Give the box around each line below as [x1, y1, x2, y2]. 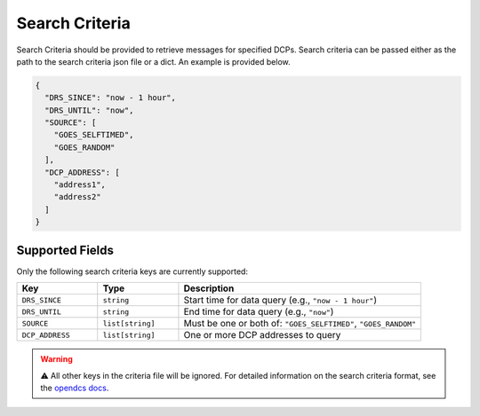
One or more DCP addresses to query [183, 329, 341, 341]
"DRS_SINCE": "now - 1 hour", [44, 93, 177, 103]
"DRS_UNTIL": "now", [44, 105, 134, 115]
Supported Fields [16, 242, 115, 257]
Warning [40, 354, 73, 365]
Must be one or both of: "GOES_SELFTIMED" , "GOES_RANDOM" [183, 318, 417, 330]
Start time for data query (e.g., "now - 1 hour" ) [183, 294, 378, 306]
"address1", [53, 180, 107, 190]
